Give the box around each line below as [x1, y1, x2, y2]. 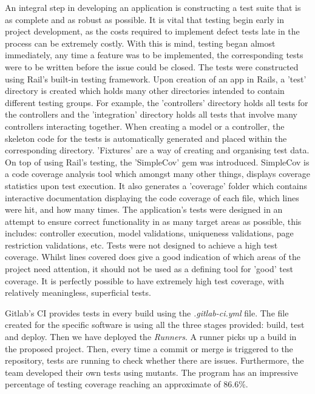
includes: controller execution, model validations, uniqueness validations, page [5, 227, 294, 239]
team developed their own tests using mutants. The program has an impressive [5, 366, 298, 378]
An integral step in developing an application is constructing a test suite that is [5, 1, 301, 13]
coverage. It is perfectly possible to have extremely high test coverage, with [5, 274, 285, 287]
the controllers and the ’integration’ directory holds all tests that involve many [5, 108, 297, 121]
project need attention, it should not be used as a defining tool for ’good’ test [5, 262, 293, 275]
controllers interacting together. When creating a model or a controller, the [5, 119, 285, 132]
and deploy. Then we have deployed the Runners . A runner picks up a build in [5, 330, 297, 343]
